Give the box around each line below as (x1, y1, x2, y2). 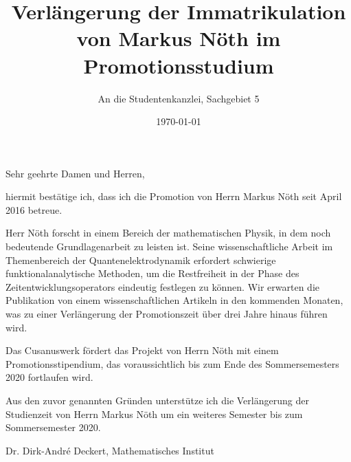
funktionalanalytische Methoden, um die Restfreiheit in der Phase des (5, 266, 299, 280)
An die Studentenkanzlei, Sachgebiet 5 (98, 91, 260, 105)
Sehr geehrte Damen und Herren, (5, 166, 145, 180)
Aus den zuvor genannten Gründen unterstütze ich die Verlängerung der (5, 393, 309, 407)
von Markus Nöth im (76, 24, 281, 52)
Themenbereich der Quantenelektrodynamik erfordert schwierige (5, 252, 276, 267)
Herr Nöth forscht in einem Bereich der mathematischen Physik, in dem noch (5, 225, 331, 240)
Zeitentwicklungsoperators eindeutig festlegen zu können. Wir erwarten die (5, 279, 319, 294)
